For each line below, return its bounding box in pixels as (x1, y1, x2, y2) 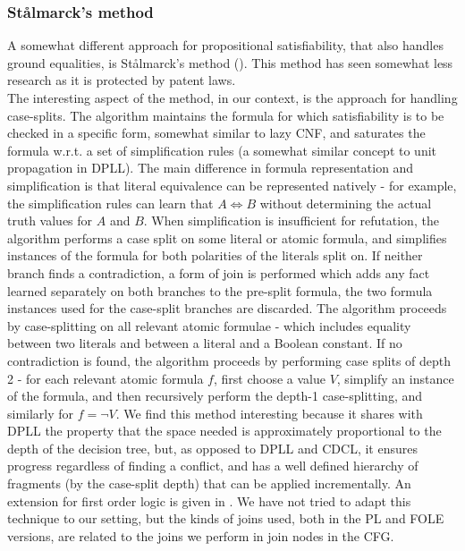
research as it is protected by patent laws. (7, 71, 236, 89)
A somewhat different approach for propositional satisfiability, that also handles (7, 36, 444, 55)
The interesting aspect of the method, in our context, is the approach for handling (7, 89, 458, 106)
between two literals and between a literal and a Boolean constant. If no (7, 334, 402, 352)
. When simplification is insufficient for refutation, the (143, 211, 439, 230)
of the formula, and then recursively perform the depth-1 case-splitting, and (7, 386, 423, 405)
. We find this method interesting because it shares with (115, 403, 423, 422)
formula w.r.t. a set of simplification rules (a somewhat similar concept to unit (7, 140, 437, 159)
